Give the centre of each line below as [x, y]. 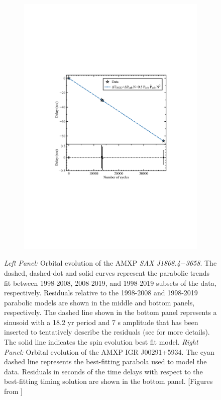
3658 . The [201, 263]
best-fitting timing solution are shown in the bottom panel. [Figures [108, 381]
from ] [14, 391]
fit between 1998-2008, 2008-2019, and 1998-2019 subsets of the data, [110, 283]
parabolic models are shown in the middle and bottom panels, [99, 302]
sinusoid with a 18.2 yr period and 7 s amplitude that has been [101, 322]
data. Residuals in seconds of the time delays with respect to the [103, 371]
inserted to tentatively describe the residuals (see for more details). [107, 332]
